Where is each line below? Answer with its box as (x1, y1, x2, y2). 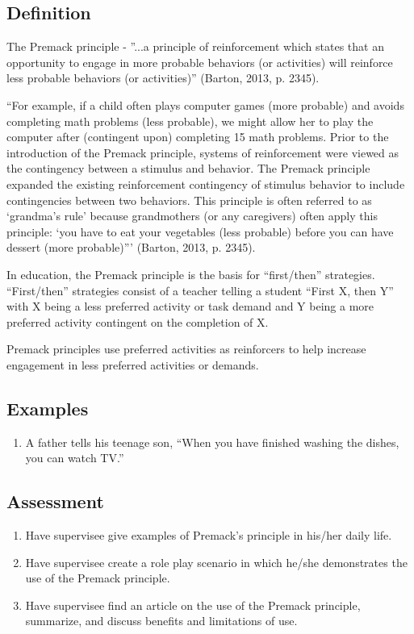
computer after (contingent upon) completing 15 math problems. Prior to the (6, 128, 389, 145)
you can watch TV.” (25, 449, 124, 466)
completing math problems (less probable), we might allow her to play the (6, 112, 374, 129)
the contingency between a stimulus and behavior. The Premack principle (6, 160, 370, 177)
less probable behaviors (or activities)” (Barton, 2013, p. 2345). (6, 69, 320, 86)
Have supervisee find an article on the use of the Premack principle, (25, 596, 361, 613)
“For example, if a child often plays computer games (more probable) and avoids (6, 96, 404, 113)
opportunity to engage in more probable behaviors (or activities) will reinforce (6, 53, 393, 70)
